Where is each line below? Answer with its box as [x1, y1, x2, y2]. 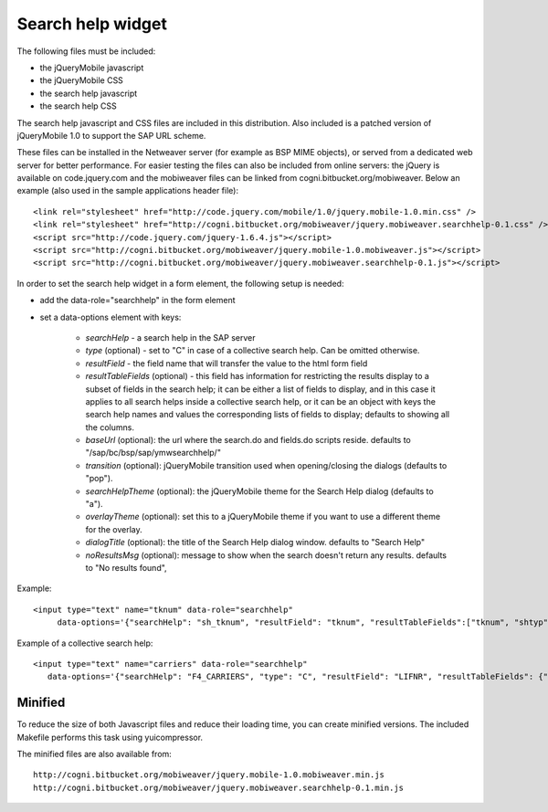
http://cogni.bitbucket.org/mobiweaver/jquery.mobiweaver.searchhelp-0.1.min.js [33, 782, 405, 793]
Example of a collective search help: [16, 638, 153, 649]
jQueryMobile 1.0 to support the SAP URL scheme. [16, 130, 206, 141]
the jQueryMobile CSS [39, 75, 123, 86]
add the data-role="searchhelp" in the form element [39, 295, 236, 306]
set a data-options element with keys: [39, 311, 182, 322]
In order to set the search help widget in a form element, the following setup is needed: [16, 278, 344, 289]
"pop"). [85, 473, 113, 484]
